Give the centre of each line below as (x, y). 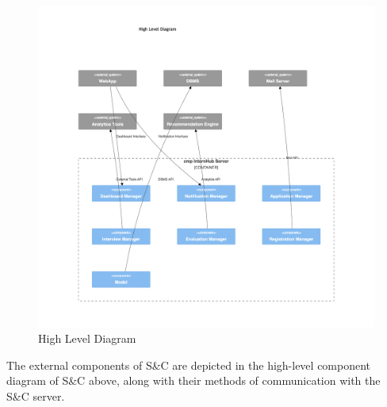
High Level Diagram (87, 338)
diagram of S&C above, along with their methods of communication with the (193, 380)
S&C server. (36, 395)
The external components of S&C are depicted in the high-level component (189, 365)
